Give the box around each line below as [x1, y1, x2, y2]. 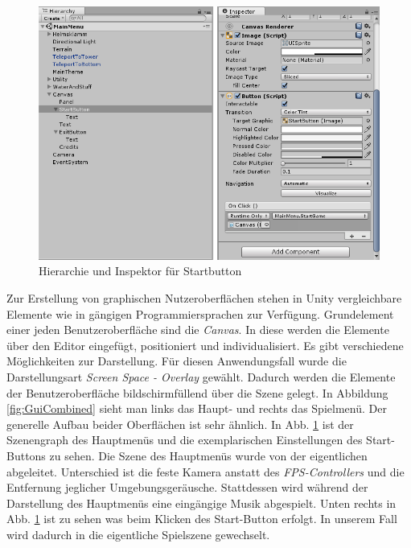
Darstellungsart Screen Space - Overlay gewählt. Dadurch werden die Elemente [6, 368, 396, 385]
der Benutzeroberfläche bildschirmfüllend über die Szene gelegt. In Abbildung [6, 384, 388, 401]
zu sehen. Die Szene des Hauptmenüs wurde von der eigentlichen [49, 447, 368, 464]
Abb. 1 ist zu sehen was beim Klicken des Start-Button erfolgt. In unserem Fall [6, 510, 397, 527]
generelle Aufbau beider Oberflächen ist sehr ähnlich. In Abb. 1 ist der [6, 415, 354, 432]
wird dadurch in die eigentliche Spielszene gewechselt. [6, 525, 270, 542]
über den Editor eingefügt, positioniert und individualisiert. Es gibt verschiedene [6, 336, 404, 353]
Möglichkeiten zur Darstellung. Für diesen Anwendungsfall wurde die [6, 352, 347, 369]
